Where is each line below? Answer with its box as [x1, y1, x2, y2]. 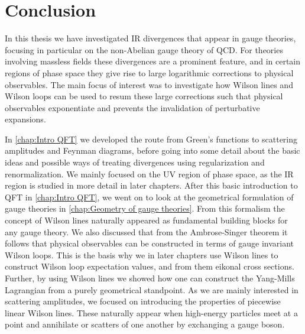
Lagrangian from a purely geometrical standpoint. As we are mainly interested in [5, 283, 298, 296]
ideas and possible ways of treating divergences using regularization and [5, 156, 265, 168]
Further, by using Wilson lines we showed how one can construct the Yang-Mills [5, 272, 295, 284]
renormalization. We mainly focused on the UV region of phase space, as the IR [5, 167, 294, 180]
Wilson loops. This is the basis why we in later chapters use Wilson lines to [5, 248, 278, 261]
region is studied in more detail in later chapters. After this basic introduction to [5, 179, 298, 192]
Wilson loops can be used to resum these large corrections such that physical [5, 90, 283, 102]
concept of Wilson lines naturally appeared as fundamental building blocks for [5, 214, 288, 226]
